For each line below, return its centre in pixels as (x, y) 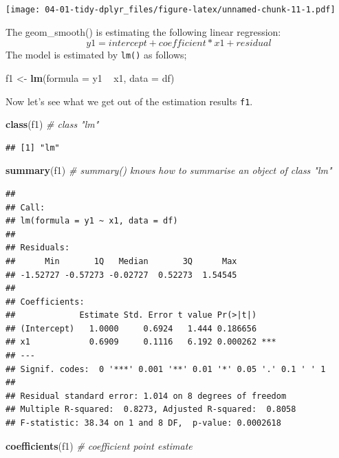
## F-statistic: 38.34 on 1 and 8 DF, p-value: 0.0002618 (143, 423)
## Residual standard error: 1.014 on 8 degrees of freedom (146, 396)
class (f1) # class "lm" (52, 124)
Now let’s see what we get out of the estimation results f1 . (129, 101)
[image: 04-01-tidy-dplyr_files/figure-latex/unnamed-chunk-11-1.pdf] (171, 10)
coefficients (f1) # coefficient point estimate (99, 445)
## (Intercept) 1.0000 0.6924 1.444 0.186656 (131, 328)
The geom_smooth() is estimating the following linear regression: (143, 31)
